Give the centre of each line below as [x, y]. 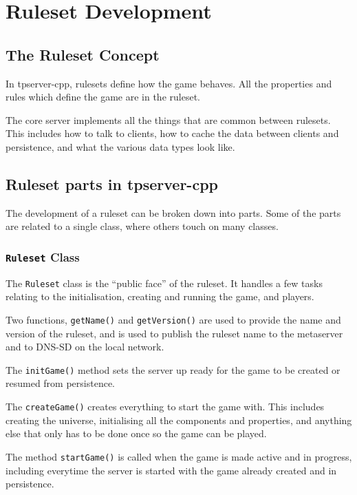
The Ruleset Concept [83, 54]
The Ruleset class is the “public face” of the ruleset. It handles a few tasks [164, 283]
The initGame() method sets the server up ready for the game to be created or [173, 369]
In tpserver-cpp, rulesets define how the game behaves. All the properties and [169, 83]
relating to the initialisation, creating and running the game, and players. [160, 296]
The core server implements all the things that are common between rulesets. [168, 119]
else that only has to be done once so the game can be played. [136, 433]
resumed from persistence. [60, 383]
